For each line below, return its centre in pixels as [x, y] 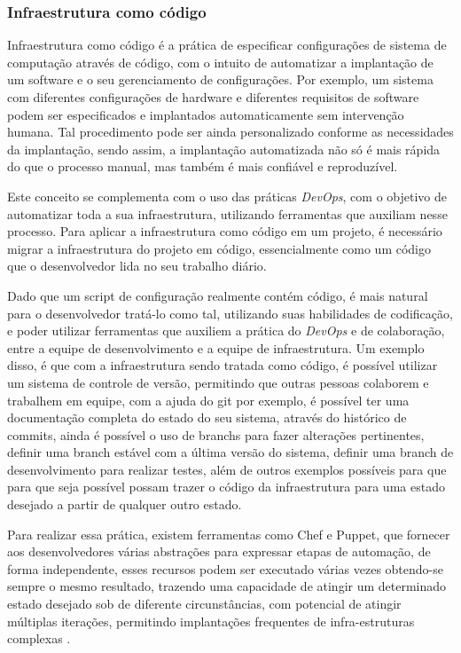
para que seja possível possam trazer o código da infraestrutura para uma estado [226, 487]
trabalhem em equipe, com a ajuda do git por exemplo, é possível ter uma [208, 400]
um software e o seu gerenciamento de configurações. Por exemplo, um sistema [220, 79]
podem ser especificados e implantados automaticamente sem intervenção [206, 114]
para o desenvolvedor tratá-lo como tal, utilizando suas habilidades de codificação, [230, 313]
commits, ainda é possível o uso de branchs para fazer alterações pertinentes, [216, 434]
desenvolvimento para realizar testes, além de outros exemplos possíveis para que [227, 469]
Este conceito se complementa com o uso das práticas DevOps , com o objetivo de [227, 196]
